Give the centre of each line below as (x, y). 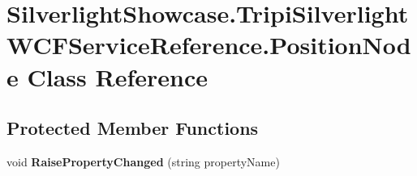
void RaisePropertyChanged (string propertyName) (143, 161)
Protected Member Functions (133, 128)
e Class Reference (107, 76)
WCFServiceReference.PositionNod (209, 45)
